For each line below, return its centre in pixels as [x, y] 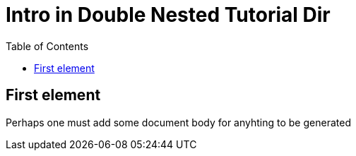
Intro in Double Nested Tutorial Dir [168, 15]
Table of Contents [47, 46]
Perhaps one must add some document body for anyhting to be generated [178, 122]
